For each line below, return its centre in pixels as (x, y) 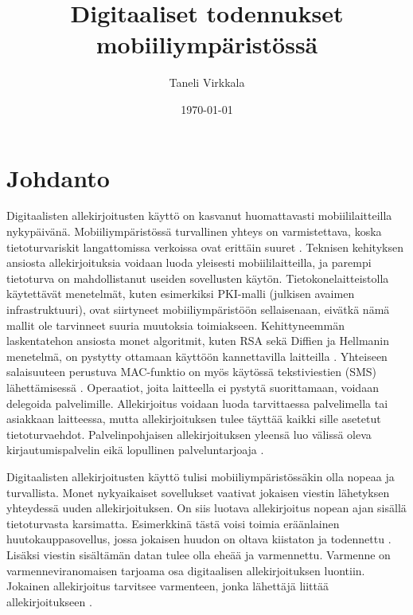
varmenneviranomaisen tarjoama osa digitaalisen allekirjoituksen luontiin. (186, 570)
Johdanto (58, 177)
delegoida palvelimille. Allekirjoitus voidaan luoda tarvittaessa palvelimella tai (197, 403)
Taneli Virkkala (207, 82)
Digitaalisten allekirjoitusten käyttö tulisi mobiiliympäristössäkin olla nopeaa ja (201, 476)
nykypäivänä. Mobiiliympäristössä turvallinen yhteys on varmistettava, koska (194, 231)
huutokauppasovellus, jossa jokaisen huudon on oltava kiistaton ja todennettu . (199, 539)
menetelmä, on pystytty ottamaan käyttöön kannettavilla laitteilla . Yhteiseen (197, 356)
